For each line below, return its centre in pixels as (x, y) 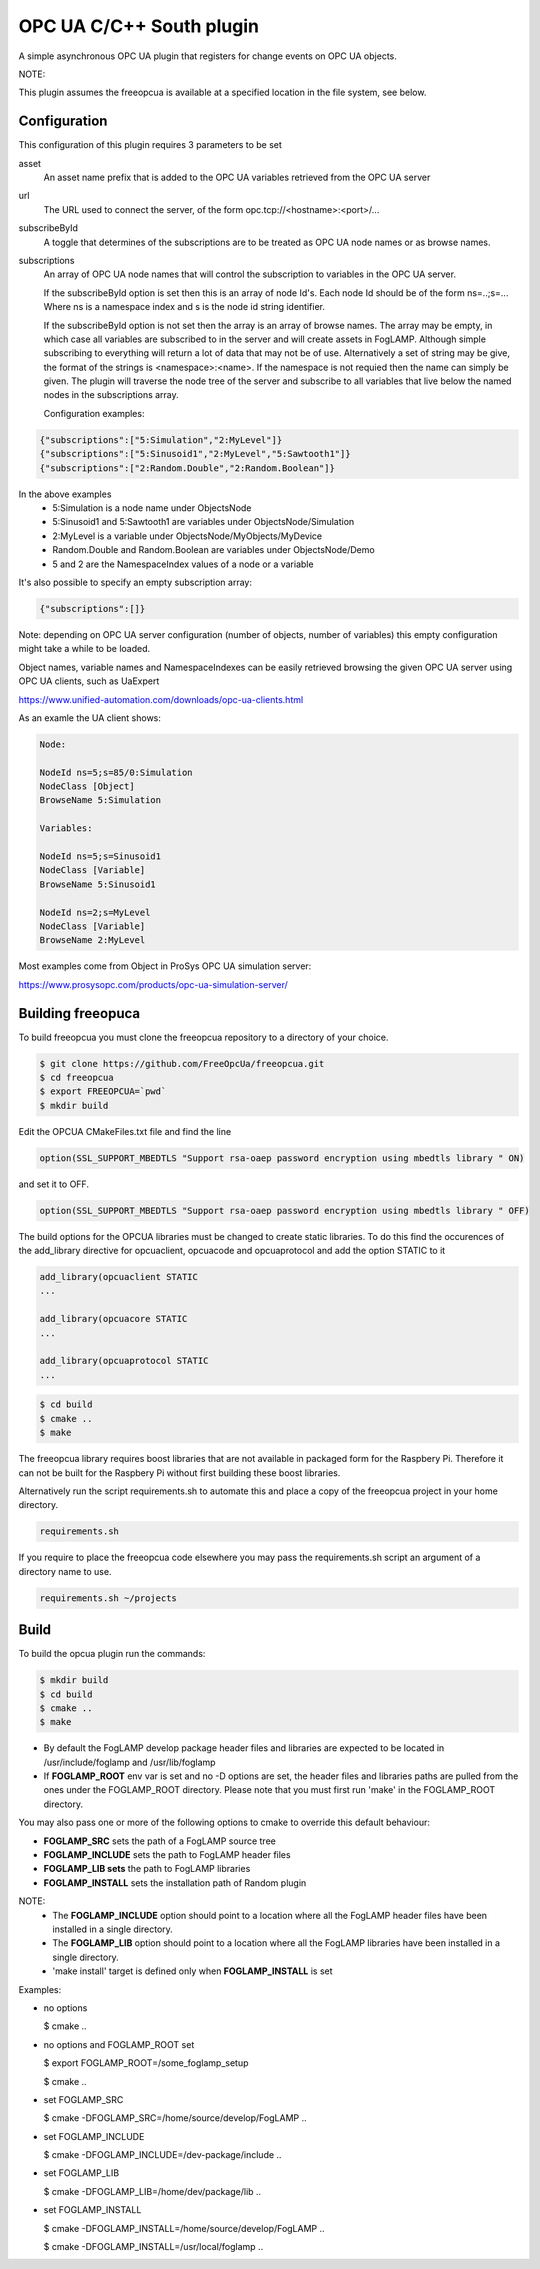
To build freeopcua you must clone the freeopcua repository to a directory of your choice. (203, 1037)
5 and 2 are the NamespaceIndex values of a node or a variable (183, 564)
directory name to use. (65, 1571)
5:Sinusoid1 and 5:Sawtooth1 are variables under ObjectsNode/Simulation (203, 522)
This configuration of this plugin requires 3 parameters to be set (150, 145)
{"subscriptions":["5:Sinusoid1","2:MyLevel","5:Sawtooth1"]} (195, 454)
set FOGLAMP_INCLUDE (94, 2136)
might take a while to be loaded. (84, 649)
